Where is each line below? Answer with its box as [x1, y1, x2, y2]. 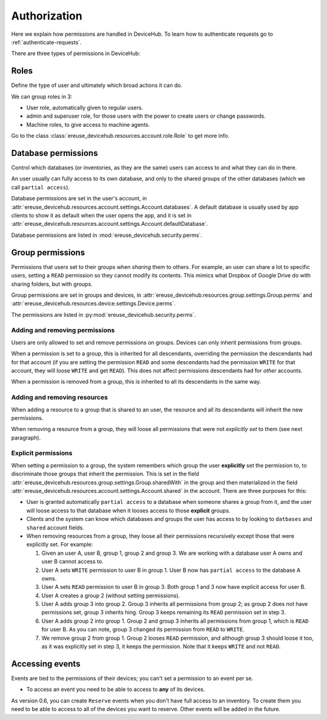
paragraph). [11, 434, 41, 441]
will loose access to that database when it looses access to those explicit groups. [26, 507, 231, 514]
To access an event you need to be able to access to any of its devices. [26, 686, 205, 693]
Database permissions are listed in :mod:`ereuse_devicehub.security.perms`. [11, 231, 203, 239]
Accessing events [11, 659, 81, 669]
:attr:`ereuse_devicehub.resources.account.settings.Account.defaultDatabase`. [11, 220, 208, 228]
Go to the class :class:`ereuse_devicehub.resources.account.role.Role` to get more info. [11, 132, 230, 140]
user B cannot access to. [41, 558, 104, 565]
